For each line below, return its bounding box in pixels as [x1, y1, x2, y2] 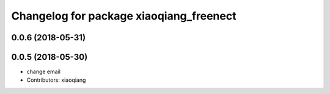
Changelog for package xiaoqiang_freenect [11, 9, 237, 23]
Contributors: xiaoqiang [26, 76, 86, 84]
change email [26, 68, 61, 76]
